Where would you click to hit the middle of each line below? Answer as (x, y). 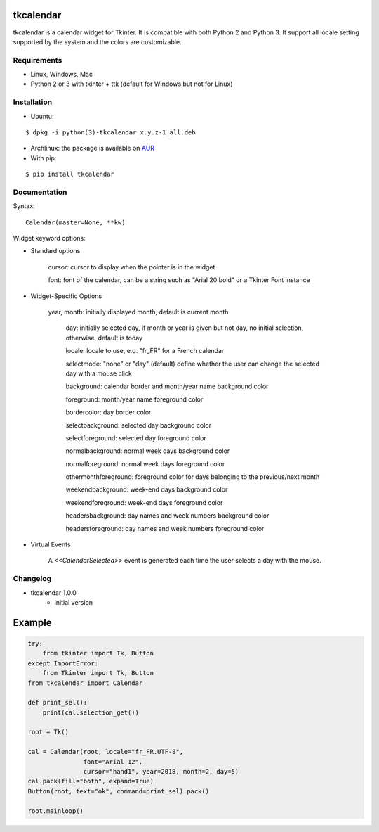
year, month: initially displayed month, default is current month (138, 312)
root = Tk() (48, 732)
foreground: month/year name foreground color (134, 399)
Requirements (38, 60)
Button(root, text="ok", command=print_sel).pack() (119, 791)
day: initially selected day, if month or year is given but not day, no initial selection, (185, 328)
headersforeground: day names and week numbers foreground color (165, 528)
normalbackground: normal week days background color (148, 451)
